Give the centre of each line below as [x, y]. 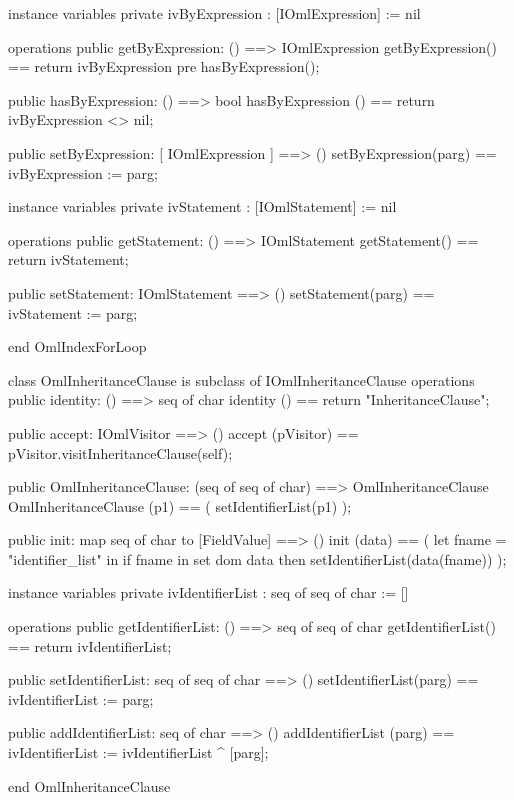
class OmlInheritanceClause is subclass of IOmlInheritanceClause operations [241, 379]
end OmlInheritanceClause [89, 785]
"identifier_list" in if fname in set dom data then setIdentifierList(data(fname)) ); [257, 558]
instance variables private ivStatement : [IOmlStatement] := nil [202, 206]
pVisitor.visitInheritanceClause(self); [120, 452]
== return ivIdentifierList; [90, 645]
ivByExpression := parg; [83, 172]
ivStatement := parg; [73, 312]
